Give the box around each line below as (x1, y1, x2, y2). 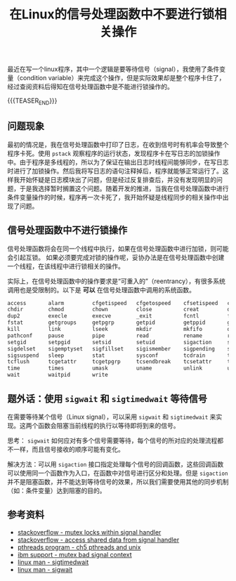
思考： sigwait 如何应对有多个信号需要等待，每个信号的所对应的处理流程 (7, 436, 218, 445)
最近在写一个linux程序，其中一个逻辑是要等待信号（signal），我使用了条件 (7, 65, 220, 74)
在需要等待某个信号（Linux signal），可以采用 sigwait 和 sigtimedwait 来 (7, 412, 216, 421)
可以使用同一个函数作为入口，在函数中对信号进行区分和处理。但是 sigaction (7, 469, 228, 477)
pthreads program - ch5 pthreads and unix (17, 542, 141, 551)
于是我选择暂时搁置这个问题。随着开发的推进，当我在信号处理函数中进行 (19, 184, 229, 192)
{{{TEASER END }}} (7, 96, 58, 106)
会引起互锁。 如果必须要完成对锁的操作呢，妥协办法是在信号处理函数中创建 (7, 253, 225, 261)
